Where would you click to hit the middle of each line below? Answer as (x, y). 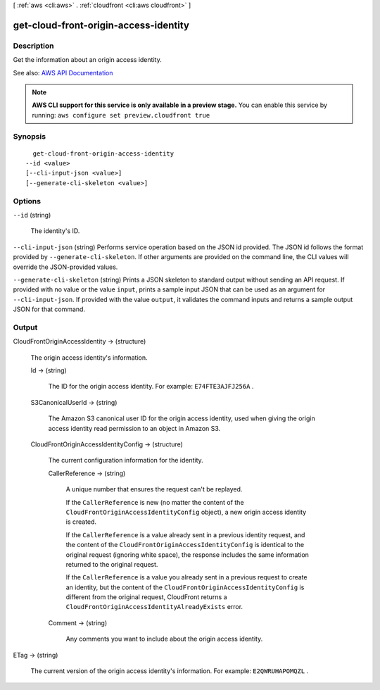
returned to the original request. (112, 564)
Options (27, 201)
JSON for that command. (49, 309)
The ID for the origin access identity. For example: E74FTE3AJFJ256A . (151, 387)
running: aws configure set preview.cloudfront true (121, 115)
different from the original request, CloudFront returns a (147, 597)
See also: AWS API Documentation (63, 73)
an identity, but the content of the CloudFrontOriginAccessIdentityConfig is (185, 587)
